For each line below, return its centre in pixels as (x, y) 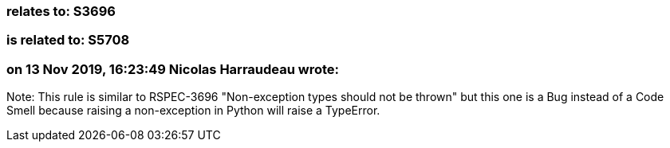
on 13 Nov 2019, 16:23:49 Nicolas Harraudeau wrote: (173, 69)
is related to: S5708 (68, 40)
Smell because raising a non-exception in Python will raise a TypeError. (193, 111)
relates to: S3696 (61, 11)
